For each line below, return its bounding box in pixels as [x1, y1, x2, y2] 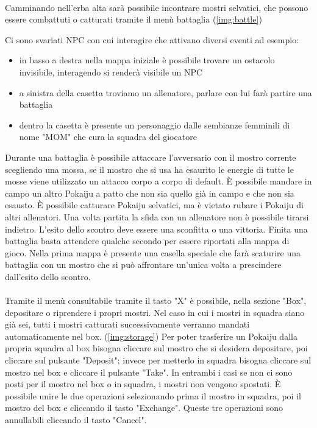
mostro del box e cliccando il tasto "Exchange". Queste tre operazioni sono [5, 401, 283, 414]
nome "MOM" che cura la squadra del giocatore [19, 130, 197, 143]
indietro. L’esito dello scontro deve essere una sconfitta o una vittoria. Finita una [5, 222, 308, 235]
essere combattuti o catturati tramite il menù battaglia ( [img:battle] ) [5, 13, 262, 26]
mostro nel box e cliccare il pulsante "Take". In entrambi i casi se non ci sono [5, 365, 293, 378]
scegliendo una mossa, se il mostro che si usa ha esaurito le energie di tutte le [5, 163, 294, 175]
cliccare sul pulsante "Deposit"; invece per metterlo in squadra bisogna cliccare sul [5, 354, 312, 367]
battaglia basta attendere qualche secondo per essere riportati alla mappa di [5, 234, 290, 247]
